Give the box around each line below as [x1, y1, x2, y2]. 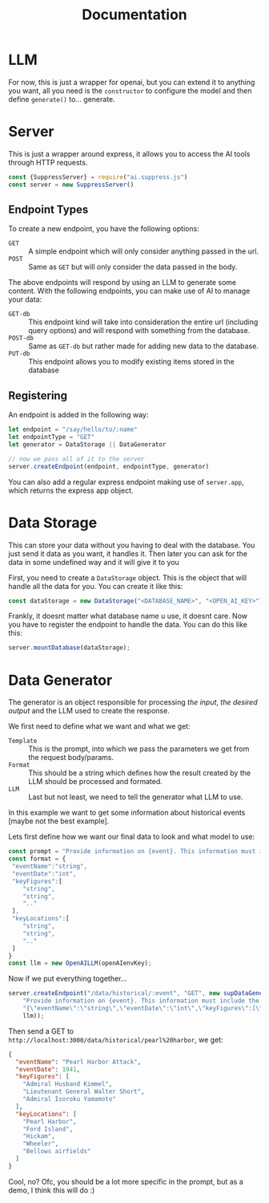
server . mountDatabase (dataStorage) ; [8, 644, 130, 652]
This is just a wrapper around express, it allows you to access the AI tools [8, 148, 251, 158]
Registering [8, 388, 68, 402]
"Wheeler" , [22, 1140, 59, 1148]
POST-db [8, 335, 34, 343]
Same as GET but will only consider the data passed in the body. [28, 262, 238, 272]
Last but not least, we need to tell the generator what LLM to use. [28, 792, 243, 802]
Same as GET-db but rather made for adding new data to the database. [28, 341, 259, 351]
